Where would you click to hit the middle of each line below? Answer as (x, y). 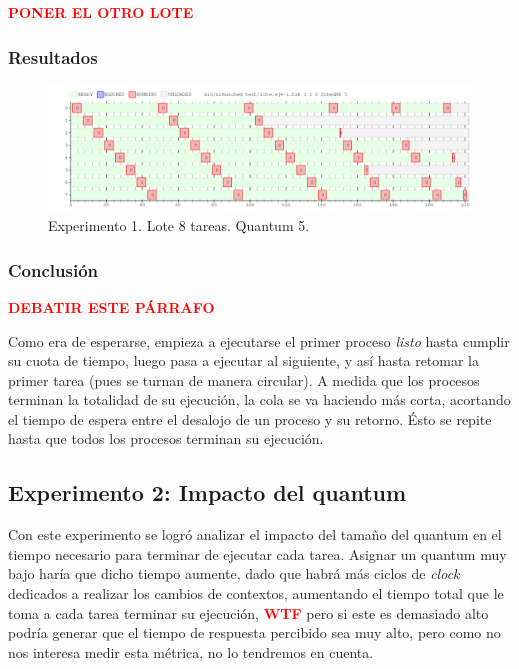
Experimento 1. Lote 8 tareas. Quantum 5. (179, 225)
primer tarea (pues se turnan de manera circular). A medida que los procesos (244, 379)
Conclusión (53, 269)
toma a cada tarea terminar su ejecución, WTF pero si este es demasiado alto (248, 612)
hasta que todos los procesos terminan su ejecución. (166, 438)
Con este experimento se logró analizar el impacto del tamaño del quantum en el (255, 534)
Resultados (53, 56)
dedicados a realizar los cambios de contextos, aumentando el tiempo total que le (256, 593)
